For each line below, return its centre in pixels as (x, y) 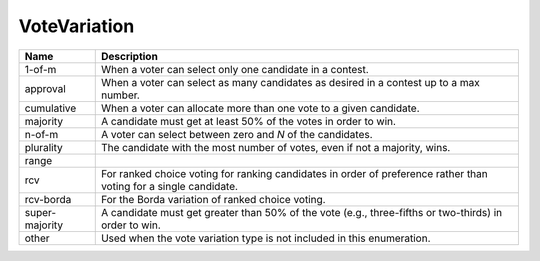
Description (129, 56)
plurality (44, 147)
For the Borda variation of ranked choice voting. (213, 199)
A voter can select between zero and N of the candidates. (237, 134)
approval (45, 88)
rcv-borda (48, 199)
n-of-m (41, 134)
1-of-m (40, 69)
